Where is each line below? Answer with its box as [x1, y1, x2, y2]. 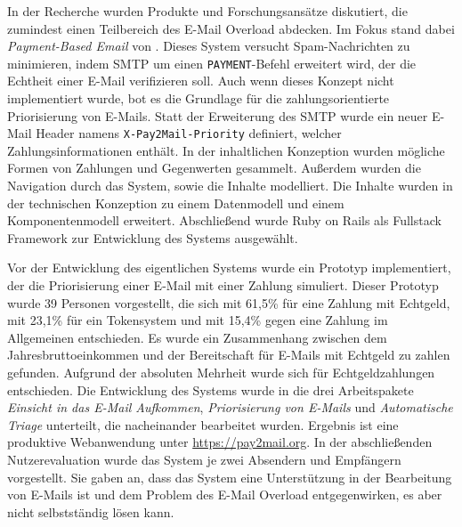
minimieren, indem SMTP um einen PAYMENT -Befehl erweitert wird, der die [7, 53, 417, 72]
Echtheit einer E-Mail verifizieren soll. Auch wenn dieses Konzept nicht [7, 71, 394, 90]
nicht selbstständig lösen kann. [7, 502, 174, 521]
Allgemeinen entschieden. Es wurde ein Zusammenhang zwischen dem [7, 328, 387, 346]
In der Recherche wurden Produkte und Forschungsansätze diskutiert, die [7, 2, 408, 20]
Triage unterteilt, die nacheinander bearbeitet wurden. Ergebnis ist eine [7, 415, 399, 434]
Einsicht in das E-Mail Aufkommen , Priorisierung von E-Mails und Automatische [7, 398, 453, 417]
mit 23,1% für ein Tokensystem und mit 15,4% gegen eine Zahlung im [7, 311, 388, 329]
